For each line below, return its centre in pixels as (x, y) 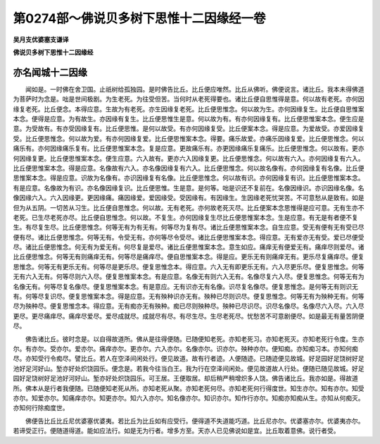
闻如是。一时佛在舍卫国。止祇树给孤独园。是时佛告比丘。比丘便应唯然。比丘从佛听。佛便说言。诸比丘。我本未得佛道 (195, 89)
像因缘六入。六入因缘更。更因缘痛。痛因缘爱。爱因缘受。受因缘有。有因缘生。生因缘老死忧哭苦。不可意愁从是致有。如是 (189, 198)
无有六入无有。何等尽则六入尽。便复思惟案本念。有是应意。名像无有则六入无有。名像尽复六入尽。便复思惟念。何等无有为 (189, 277)
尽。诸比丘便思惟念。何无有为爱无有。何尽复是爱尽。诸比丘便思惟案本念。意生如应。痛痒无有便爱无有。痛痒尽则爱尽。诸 (189, 247)
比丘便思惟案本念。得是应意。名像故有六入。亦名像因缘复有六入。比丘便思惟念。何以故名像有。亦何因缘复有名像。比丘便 (189, 168)
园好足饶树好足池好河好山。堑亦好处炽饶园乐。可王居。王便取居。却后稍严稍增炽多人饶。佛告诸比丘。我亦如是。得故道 (185, 378)
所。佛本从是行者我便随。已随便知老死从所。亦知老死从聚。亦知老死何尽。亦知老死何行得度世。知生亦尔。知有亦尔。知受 (189, 388)
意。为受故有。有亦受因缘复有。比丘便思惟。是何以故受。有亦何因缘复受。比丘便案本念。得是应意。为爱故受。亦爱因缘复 (189, 129)
